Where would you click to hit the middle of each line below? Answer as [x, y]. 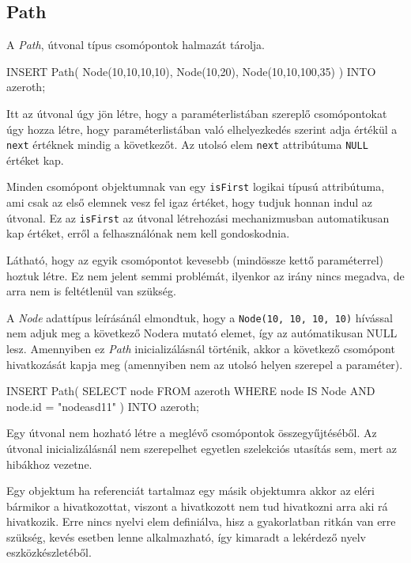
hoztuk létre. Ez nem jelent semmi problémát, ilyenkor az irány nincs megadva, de [205, 275]
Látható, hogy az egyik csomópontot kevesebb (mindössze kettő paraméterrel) [195, 259]
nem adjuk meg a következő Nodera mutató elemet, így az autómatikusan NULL [202, 333]
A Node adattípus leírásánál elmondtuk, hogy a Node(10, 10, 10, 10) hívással [200, 317]
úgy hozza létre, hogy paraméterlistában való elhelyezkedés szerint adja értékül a [202, 129]
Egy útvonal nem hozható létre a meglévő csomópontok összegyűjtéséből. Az [192, 433]
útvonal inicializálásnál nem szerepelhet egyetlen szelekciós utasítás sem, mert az [202, 448]
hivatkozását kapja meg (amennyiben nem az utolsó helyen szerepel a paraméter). [205, 364]
